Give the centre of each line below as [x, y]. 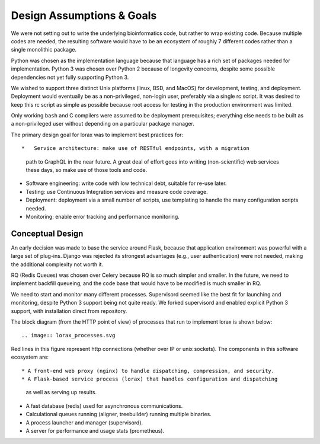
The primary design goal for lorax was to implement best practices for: [97, 135]
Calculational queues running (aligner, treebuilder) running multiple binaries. [119, 414]
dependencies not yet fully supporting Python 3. [70, 77]
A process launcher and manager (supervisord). [84, 422]
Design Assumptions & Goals [84, 15]
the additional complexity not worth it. [57, 264]
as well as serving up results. [61, 392]
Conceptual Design [47, 233]
